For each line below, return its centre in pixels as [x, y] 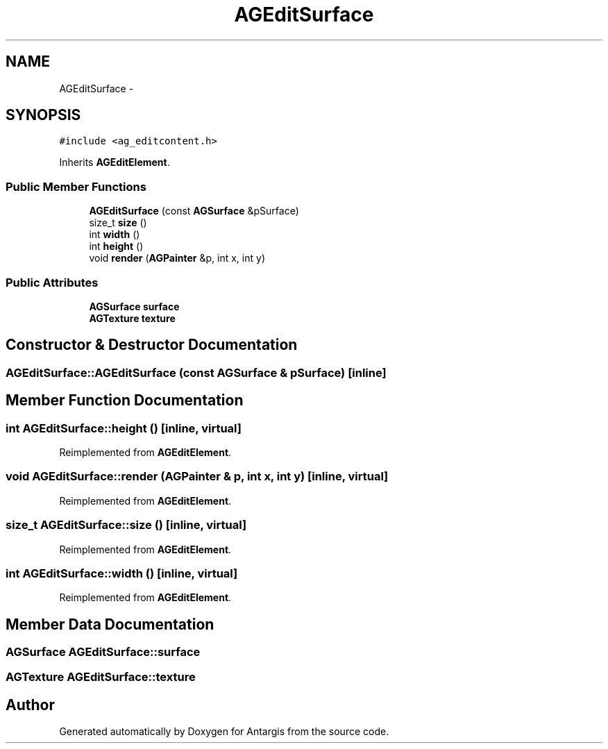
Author [30, 705]
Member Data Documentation [110, 624]
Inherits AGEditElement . [115, 162]
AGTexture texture [132, 318]
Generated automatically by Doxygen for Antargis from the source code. [224, 732]
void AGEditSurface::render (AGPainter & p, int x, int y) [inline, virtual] [197, 477]
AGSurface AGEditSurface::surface [103, 652]
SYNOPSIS [43, 115]
